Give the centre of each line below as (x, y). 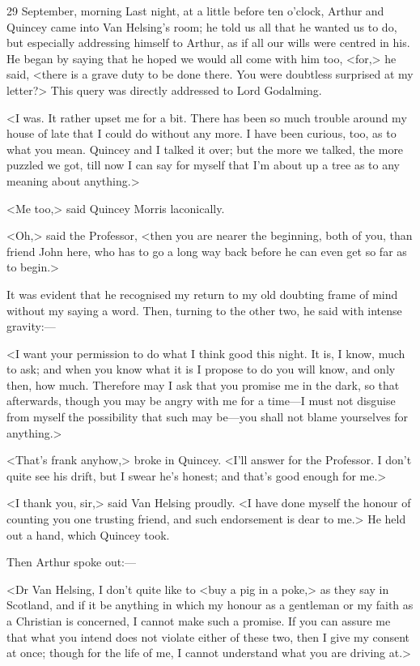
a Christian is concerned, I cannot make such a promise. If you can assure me (199, 621)
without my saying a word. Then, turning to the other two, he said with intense (204, 310)
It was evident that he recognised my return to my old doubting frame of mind (202, 294)
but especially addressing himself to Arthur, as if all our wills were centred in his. (208, 43)
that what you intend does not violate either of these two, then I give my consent (208, 636)
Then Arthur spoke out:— (72, 562)
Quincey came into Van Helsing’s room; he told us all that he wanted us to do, (202, 26)
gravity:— (31, 326)
